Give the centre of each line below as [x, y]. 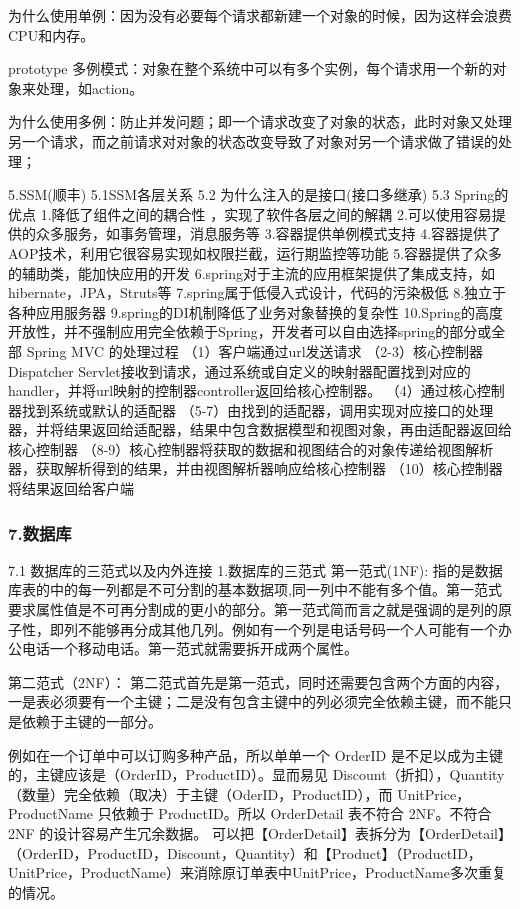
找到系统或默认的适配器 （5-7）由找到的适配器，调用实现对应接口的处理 [257, 409]
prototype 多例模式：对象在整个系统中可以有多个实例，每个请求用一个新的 [250, 68]
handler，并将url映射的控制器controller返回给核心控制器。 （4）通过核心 [242, 390]
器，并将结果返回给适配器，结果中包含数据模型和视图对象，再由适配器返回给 [260, 429]
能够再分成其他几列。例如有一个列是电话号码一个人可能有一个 [294, 628]
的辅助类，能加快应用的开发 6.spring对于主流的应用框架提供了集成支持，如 [252, 272]
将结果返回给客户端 [71, 488]
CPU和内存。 [51, 34]
